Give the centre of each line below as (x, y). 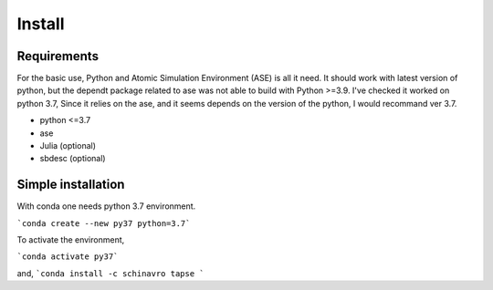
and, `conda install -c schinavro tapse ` (110, 273)
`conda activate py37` (68, 257)
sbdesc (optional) (73, 159)
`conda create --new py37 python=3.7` (104, 223)
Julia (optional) (68, 146)
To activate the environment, (71, 240)
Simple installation (71, 185)
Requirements (58, 56)
